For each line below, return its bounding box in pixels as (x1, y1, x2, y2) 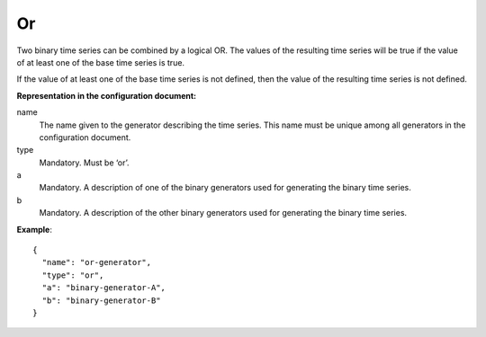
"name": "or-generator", (41, 257, 152, 268)
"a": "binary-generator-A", (41, 283, 166, 293)
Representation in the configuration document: (16, 90, 197, 101)
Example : (16, 224, 53, 235)
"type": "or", (41, 270, 104, 280)
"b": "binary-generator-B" (41, 295, 161, 306)
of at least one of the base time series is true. (16, 57, 184, 67)
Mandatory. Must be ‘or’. (39, 157, 130, 168)
